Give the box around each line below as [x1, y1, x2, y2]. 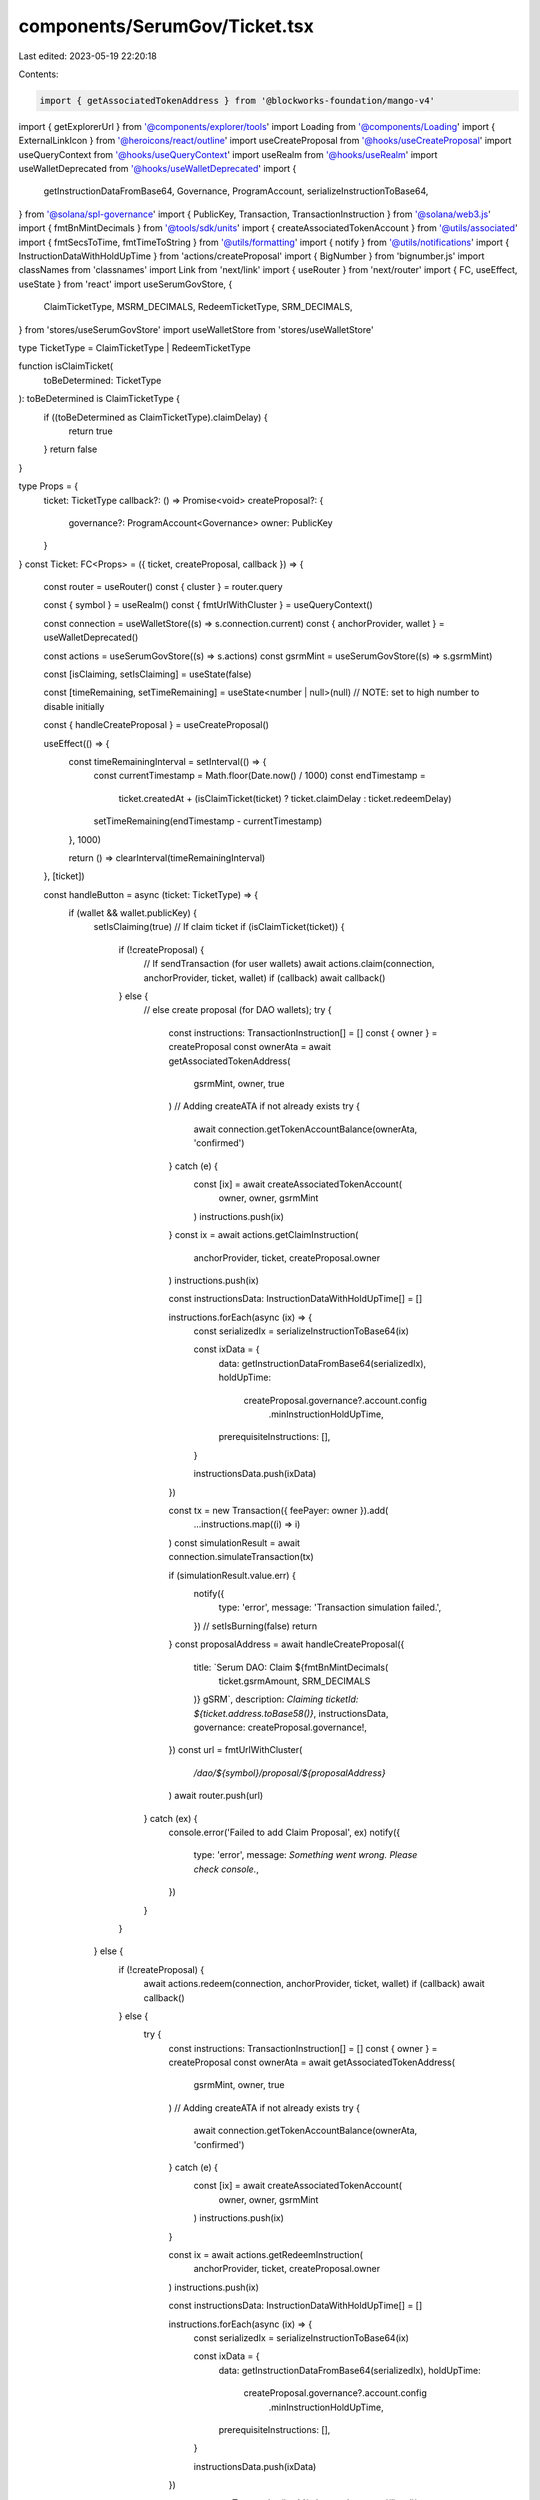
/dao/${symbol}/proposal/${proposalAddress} [193, 1766, 386, 1779]
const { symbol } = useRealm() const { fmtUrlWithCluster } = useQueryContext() [43, 599, 374, 611]
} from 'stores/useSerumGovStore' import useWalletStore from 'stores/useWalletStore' [18, 323, 374, 335]
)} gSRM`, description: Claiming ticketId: [193, 1693, 359, 1705]
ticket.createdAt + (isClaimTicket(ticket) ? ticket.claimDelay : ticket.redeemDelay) [118, 792, 452, 804]
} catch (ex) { [143, 1812, 199, 1824]
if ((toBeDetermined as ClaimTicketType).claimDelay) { [43, 411, 269, 423]
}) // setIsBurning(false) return [193, 1620, 318, 1632]
